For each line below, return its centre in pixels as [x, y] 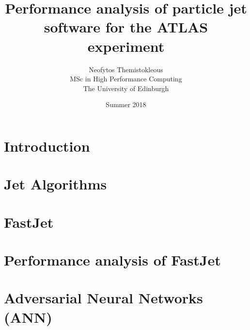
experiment [126, 46]
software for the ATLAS [126, 27]
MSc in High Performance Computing [126, 79]
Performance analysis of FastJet [112, 260]
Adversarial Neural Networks [103, 298]
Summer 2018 [126, 104]
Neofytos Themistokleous [126, 69]
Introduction [47, 146]
